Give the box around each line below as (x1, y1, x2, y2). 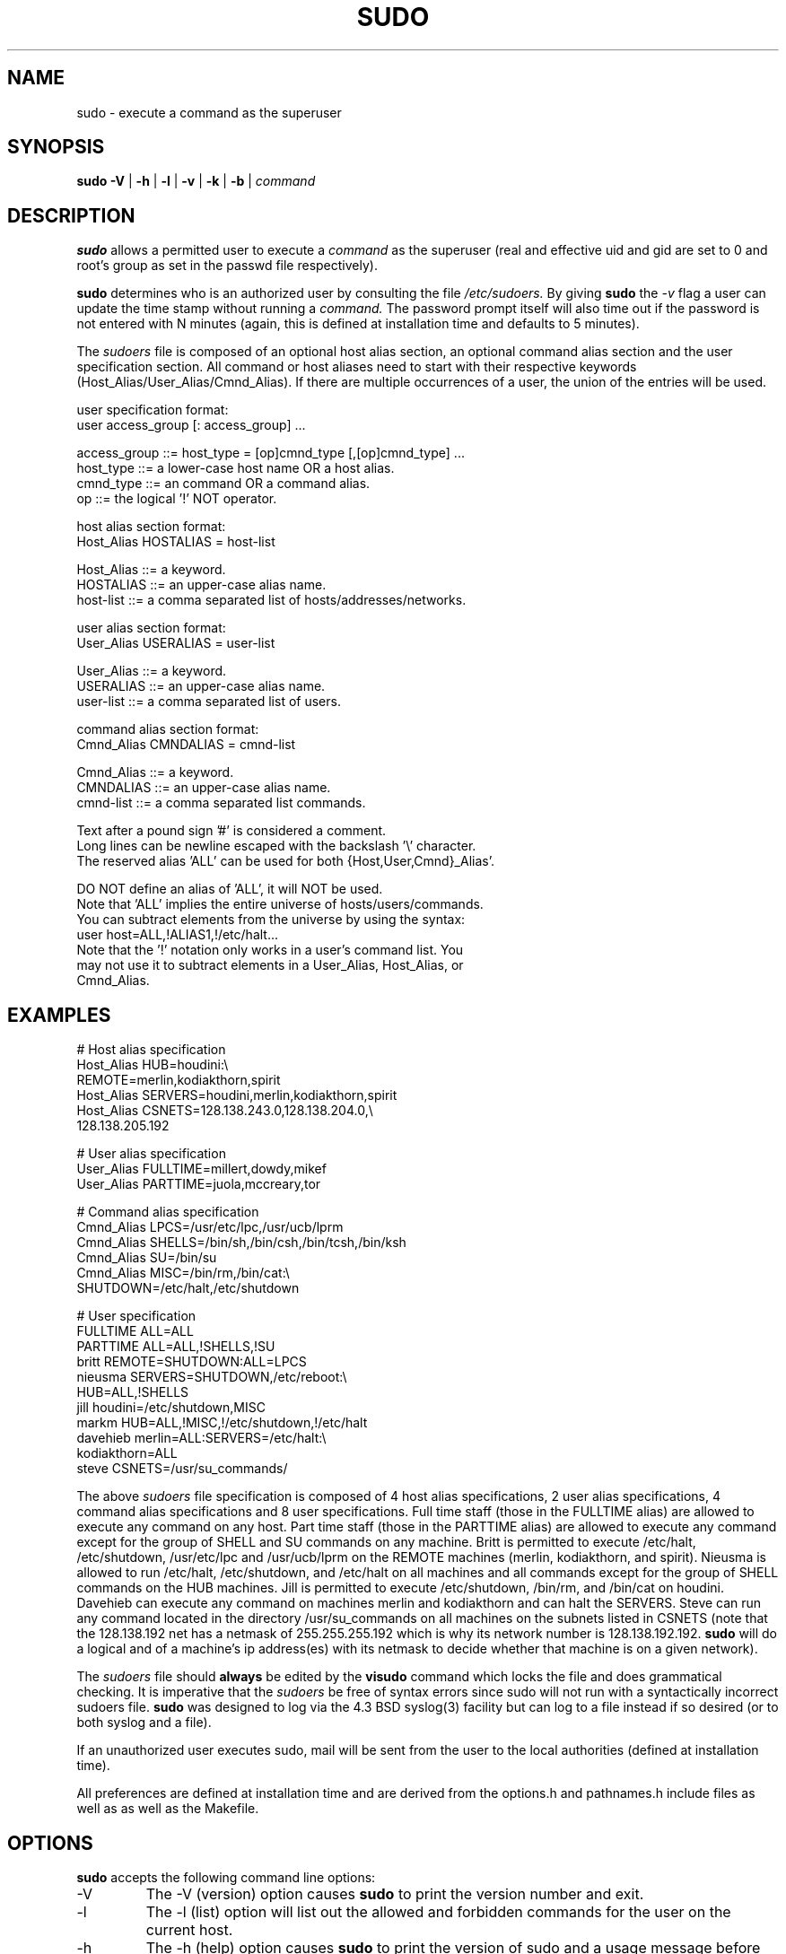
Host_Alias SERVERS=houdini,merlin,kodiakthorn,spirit (76, 1087, 397, 1103)
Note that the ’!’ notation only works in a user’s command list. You (76, 942, 464, 958)
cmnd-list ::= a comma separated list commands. (76, 795, 366, 811)
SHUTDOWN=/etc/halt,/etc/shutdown (76, 1280, 300, 1296)
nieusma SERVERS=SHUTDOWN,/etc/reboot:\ (76, 1369, 347, 1385)
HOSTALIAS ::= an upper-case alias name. (76, 577, 327, 593)
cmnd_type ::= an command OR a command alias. (76, 475, 371, 492)
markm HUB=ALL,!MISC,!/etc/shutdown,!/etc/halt (76, 1415, 368, 1431)
